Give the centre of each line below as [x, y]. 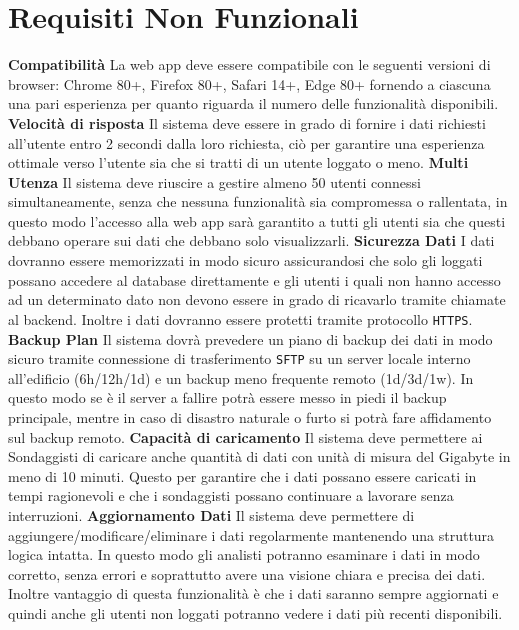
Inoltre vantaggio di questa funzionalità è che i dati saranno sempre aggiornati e [253, 593]
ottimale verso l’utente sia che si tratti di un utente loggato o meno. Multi [238, 162]
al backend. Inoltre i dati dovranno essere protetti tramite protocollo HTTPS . [240, 318]
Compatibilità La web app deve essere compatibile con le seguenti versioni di [249, 64]
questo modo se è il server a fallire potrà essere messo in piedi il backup [227, 397]
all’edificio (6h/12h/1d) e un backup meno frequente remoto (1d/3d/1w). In [241, 377]
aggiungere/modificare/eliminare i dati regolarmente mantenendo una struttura [251, 534]
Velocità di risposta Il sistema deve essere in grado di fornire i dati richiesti [247, 122]
